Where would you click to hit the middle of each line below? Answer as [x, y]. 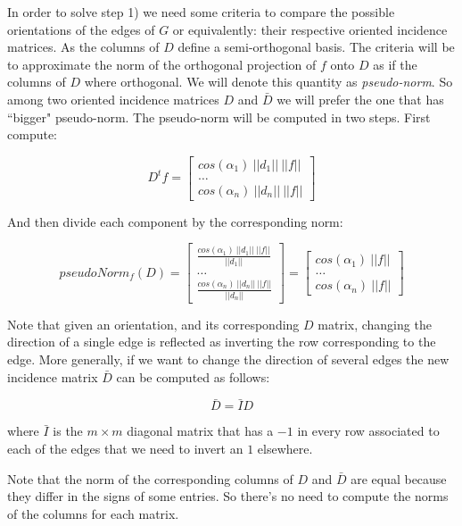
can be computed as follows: [193, 376]
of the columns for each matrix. [93, 513]
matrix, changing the [375, 324]
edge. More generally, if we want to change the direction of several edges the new [228, 359]
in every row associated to [368, 431]
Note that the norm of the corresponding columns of [150, 478]
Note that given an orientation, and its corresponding [153, 324]
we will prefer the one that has [360, 99]
